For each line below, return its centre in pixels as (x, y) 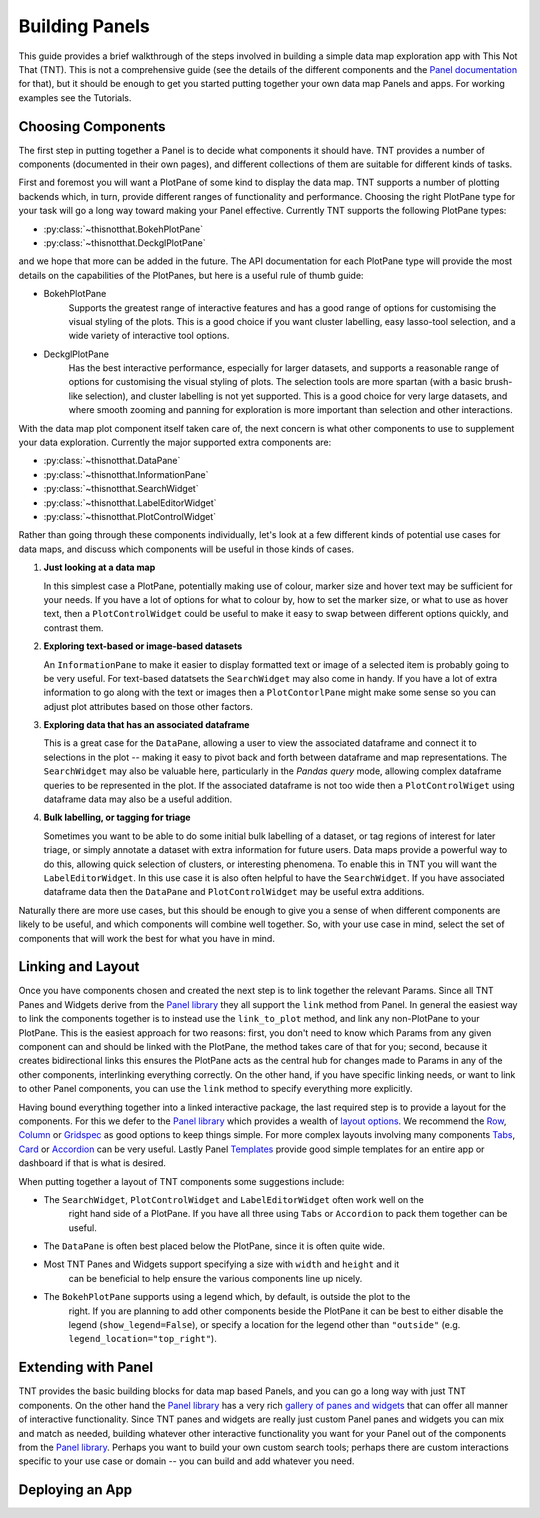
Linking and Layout (79, 966)
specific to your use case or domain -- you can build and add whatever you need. (186, 1461)
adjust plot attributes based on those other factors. (148, 706)
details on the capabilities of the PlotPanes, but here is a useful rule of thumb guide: (191, 275)
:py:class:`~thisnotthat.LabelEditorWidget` (130, 502)
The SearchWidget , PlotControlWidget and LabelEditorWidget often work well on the (234, 1199)
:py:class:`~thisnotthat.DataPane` (112, 461)
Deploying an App (75, 1490)
